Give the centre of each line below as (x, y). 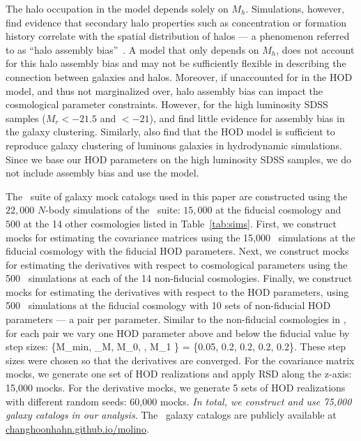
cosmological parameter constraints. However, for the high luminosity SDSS (167, 104)
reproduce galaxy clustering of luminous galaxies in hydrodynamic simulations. (174, 145)
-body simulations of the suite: (113, 210)
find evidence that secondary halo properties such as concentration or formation (176, 22)
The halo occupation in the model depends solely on (117, 8)
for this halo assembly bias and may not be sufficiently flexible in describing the (176, 63)
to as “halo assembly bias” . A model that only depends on (132, 49)
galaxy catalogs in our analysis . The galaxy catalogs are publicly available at (171, 415)
